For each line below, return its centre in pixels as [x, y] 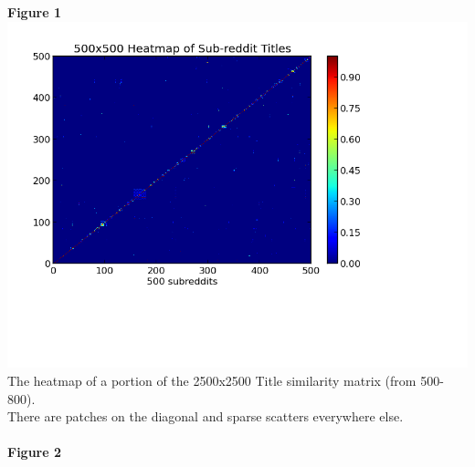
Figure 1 [35, 12]
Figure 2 [35, 452]
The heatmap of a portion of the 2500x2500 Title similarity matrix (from [212, 381]
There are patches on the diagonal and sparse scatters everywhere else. [206, 416]
